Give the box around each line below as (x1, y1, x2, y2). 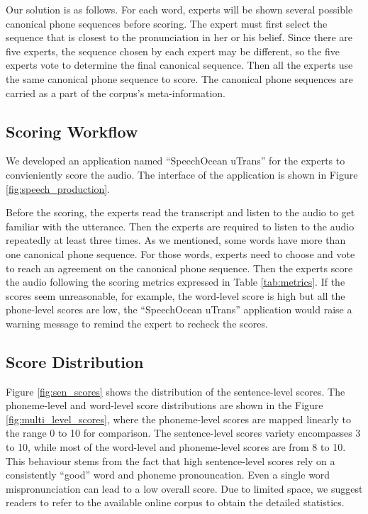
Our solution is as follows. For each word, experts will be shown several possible (6, 2, 353, 16)
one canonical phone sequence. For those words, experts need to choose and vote (6, 246, 355, 261)
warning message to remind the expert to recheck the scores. (6, 315, 268, 330)
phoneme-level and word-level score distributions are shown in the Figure (6, 398, 323, 413)
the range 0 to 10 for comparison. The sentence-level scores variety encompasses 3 (6, 425, 361, 440)
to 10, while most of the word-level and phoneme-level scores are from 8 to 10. (6, 440, 346, 454)
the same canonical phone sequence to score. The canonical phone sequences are (6, 71, 353, 86)
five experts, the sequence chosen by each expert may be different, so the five (6, 43, 340, 58)
